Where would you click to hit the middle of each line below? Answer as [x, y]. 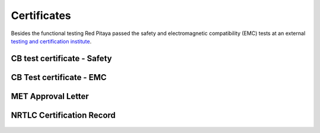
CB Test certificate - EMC [59, 77]
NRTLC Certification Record [63, 115]
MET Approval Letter [50, 96]
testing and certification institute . [51, 41]
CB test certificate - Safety [61, 58]
